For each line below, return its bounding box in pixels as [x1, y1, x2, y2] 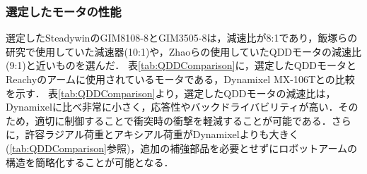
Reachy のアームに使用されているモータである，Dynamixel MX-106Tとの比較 [6, 72, 355, 86]
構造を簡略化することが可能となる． [6, 154, 174, 169]
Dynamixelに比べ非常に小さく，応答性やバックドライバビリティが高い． [6, 99, 339, 114]
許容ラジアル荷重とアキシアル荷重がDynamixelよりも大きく [25, 127, 299, 142]
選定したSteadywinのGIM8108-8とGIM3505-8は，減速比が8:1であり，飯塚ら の [6, 30, 358, 45]
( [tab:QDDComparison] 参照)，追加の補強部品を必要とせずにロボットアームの [6, 140, 358, 155]
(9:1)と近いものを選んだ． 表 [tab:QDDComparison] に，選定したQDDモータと [6, 58, 357, 73]
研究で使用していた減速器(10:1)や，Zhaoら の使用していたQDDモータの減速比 [6, 44, 362, 58]
